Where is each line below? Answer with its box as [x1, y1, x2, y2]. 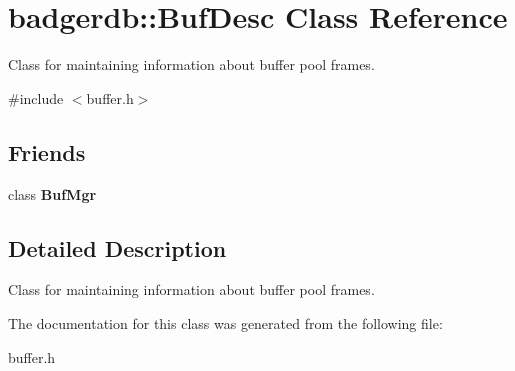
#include [8, 87, 64, 108]
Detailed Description [8, 232, 227, 263]
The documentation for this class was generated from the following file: [8, 312, 443, 333]
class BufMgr [8, 183, 97, 204]
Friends [8, 136, 86, 167]
